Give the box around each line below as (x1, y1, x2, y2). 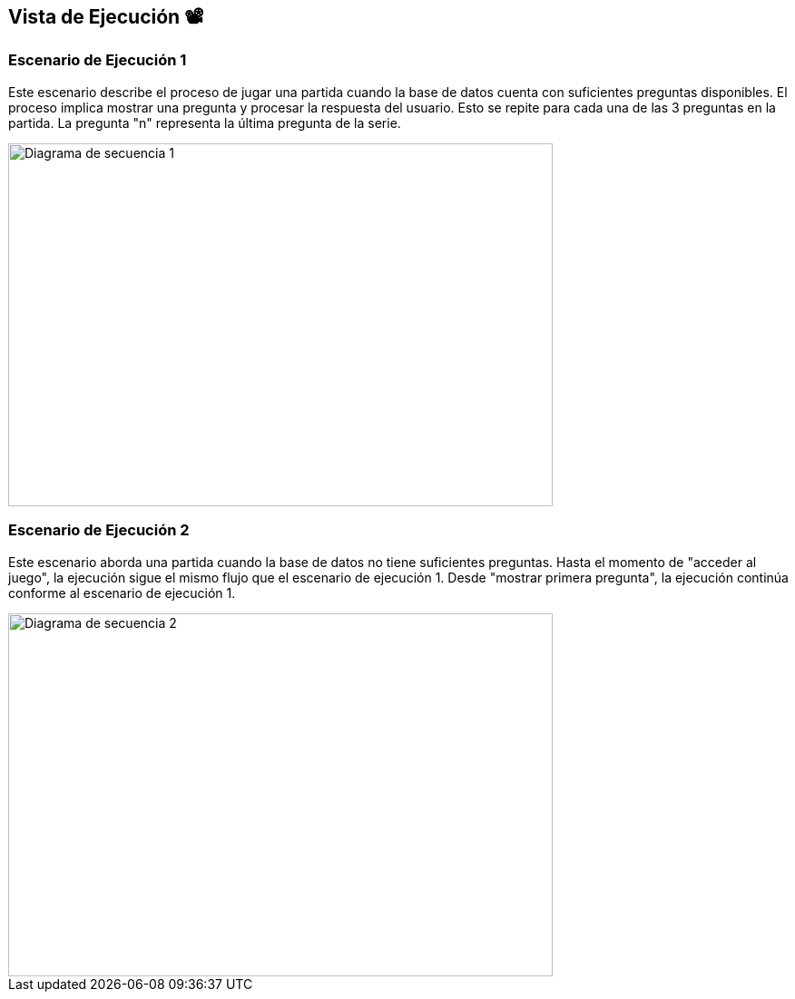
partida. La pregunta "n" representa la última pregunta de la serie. (8, 114, 401, 131)
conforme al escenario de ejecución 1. (8, 584, 236, 601)
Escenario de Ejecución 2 (8, 521, 190, 540)
